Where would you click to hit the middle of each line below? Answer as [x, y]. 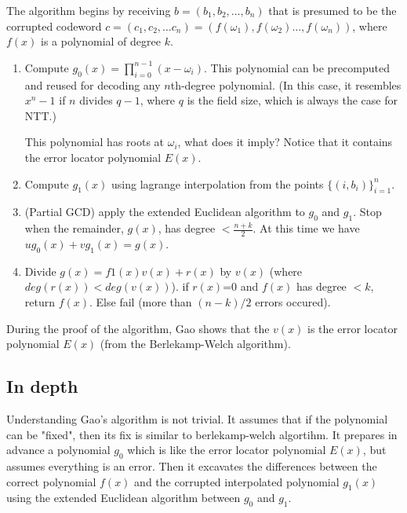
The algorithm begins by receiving [89, 10]
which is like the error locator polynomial [227, 450]
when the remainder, [74, 228]
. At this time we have [306, 228]
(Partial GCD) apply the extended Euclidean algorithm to [165, 212]
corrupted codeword [54, 26]
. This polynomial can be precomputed [297, 67]
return [40, 301]
